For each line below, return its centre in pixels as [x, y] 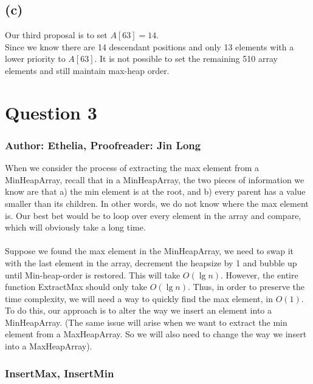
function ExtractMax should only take [76, 287]
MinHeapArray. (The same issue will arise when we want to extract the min [146, 322]
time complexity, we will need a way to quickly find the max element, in [139, 298]
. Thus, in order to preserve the [246, 287]
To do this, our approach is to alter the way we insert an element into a [139, 310]
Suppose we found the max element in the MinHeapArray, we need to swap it [150, 251]
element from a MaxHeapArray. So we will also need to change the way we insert [156, 334]
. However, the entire [260, 275]
